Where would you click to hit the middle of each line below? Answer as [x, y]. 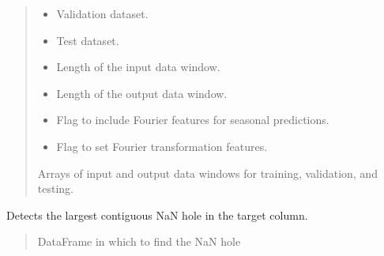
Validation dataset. [102, 13]
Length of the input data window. [138, 67]
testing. [55, 188]
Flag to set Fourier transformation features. [162, 146]
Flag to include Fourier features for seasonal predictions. [193, 120]
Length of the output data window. [142, 93]
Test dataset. [88, 40]
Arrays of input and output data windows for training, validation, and [207, 173]
